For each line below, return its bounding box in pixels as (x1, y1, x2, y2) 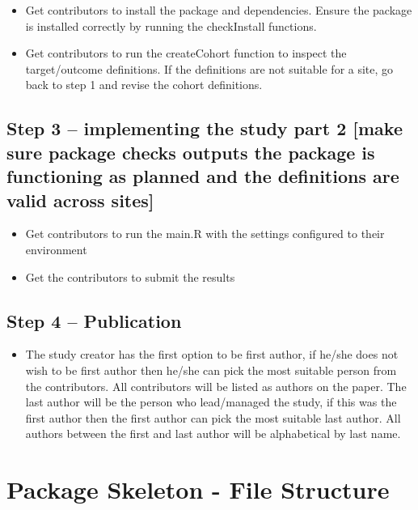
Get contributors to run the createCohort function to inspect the (25, 45, 347, 62)
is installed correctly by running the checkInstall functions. (25, 17, 317, 34)
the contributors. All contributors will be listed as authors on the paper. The (25, 377, 407, 394)
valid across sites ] (6, 187, 154, 212)
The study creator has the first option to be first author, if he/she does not (25, 346, 399, 363)
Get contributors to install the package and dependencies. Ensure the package (25, 2, 412, 18)
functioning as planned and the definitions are (6, 164, 399, 189)
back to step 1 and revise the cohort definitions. (25, 76, 263, 93)
